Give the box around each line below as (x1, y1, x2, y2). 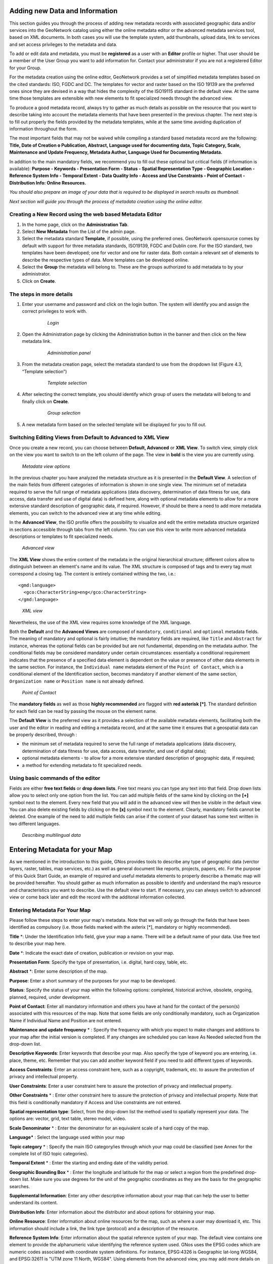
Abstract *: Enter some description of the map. (9, 968, 108, 974)
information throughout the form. (9, 125, 78, 131)
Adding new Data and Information (9, 7, 118, 15)
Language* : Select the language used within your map (9, 1134, 125, 1140)
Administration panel (47, 349, 91, 356)
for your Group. (9, 65, 41, 71)
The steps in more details (9, 291, 73, 298)
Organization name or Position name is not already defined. (9, 678, 144, 684)
